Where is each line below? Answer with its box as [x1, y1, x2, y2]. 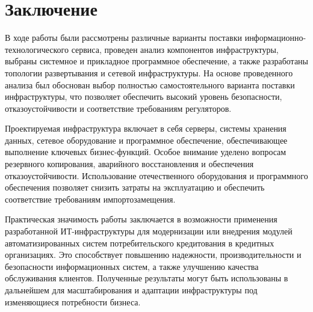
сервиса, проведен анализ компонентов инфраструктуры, [71, 43, 279, 55]
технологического [5, 43, 69, 55]
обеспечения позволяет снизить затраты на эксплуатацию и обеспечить [5, 181, 265, 194]
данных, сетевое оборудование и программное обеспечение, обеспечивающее [5, 133, 288, 146]
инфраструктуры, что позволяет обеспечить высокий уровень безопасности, [5, 90, 282, 103]
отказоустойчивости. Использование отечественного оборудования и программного [5, 169, 308, 182]
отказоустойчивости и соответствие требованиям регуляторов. [5, 102, 232, 114]
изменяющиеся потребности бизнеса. [5, 295, 141, 308]
